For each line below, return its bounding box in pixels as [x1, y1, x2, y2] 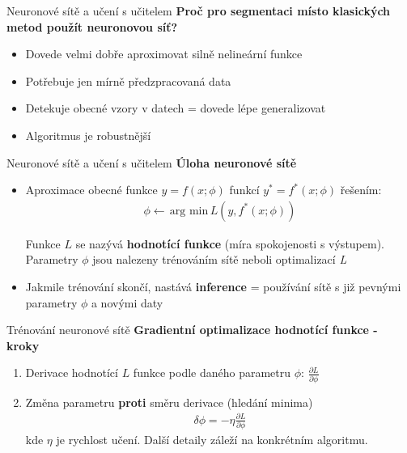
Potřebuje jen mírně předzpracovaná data [25, 72, 231, 89]
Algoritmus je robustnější [25, 126, 151, 143]
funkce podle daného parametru [133, 364, 291, 381]
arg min [169, 205, 209, 217]
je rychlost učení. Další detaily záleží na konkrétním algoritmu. [56, 431, 368, 448]
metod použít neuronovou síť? [6, 18, 178, 35]
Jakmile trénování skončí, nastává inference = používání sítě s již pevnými [25, 277, 401, 294]
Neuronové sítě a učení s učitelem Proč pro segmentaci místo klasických [6, 2, 391, 19]
